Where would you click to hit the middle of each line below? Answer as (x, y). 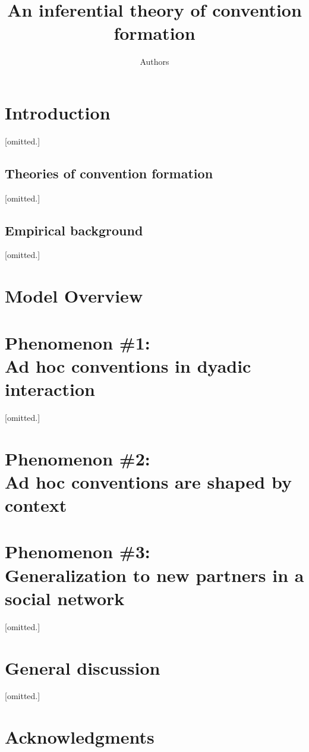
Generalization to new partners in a (154, 575)
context (36, 505)
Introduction (58, 112)
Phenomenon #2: (78, 458)
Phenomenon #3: (78, 551)
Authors (154, 62)
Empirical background (74, 230)
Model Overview (74, 296)
